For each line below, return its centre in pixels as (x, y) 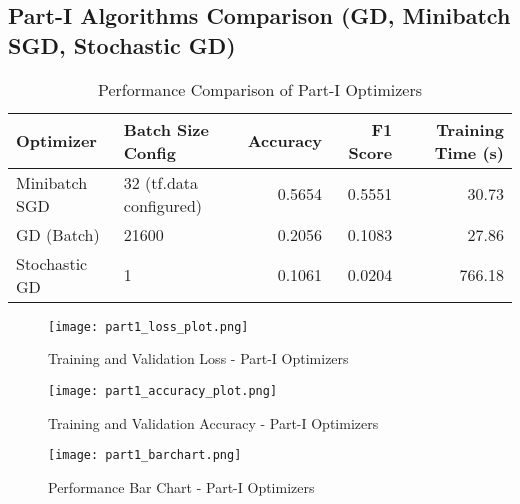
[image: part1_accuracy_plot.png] (163, 390)
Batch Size (166, 129)
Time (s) (469, 152)
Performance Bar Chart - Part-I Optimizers (181, 486)
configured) (163, 205)
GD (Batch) (58, 234)
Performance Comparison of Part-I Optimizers (260, 89)
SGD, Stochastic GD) (122, 44)
